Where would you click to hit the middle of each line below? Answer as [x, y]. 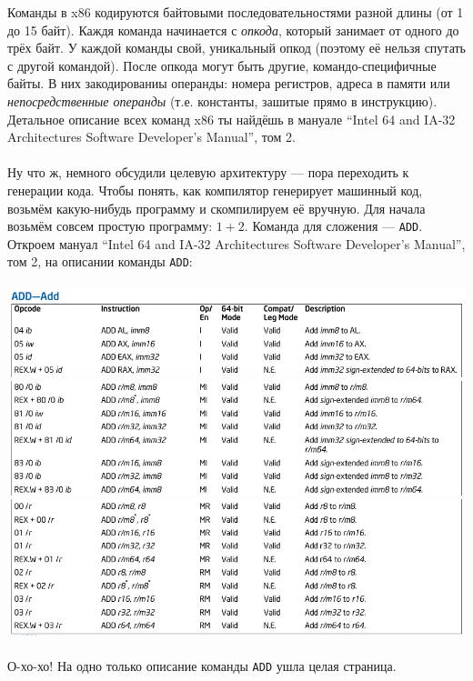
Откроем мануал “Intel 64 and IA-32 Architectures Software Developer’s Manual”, [236, 243]
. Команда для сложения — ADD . [333, 226]
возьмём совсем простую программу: [110, 226]
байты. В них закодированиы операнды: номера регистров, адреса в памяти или [229, 83]
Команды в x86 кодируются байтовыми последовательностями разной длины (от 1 [236, 12]
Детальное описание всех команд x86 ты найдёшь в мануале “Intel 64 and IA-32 [231, 119]
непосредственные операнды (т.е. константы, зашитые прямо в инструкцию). [222, 100]
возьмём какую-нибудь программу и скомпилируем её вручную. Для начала [216, 208]
